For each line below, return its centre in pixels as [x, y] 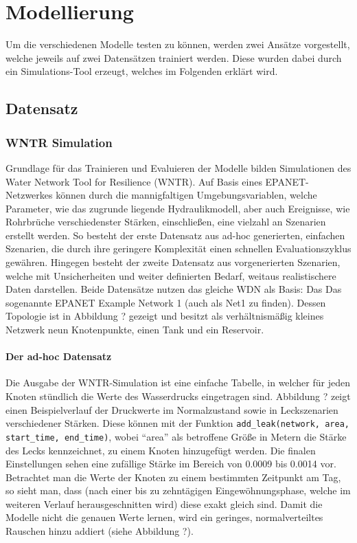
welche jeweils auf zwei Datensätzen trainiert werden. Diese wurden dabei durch [174, 57]
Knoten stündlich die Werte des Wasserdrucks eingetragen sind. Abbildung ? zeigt [178, 396]
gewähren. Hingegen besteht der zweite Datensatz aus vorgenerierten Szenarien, [173, 262]
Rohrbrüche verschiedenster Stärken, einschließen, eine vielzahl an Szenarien [166, 222]
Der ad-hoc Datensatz [59, 356]
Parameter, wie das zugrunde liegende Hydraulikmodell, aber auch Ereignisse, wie [178, 208]
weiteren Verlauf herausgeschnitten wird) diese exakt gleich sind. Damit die [164, 503]
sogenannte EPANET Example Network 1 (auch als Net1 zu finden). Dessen [166, 302]
